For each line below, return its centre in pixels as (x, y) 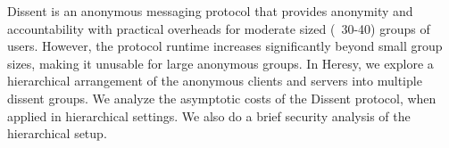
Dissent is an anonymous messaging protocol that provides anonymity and (210, 11)
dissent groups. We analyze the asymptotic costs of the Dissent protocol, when (222, 98)
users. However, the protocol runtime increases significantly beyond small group (225, 46)
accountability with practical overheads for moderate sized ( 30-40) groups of (219, 28)
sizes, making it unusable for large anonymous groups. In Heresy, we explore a (220, 63)
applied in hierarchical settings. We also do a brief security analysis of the (209, 115)
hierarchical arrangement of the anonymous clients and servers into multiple (215, 81)
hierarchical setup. (57, 133)
